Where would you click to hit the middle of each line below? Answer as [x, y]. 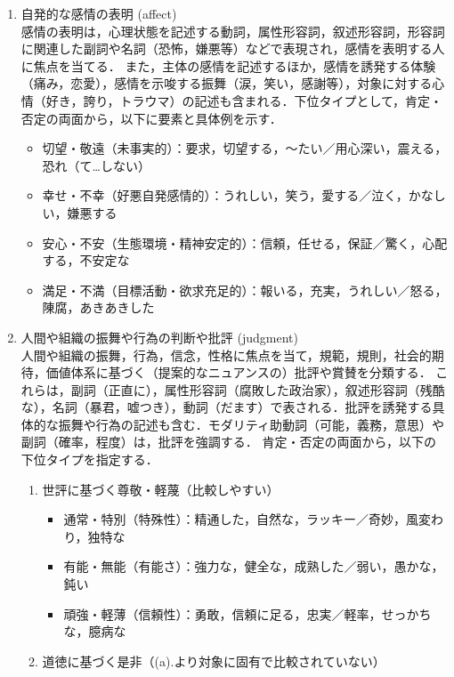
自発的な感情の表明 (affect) [99, 13]
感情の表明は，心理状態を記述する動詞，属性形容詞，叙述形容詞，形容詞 [233, 31]
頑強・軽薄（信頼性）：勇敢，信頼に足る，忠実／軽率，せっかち [247, 613]
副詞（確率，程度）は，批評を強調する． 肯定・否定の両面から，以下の [229, 442]
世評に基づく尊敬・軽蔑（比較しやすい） [161, 489]
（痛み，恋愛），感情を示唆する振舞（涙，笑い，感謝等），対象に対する [227, 83]
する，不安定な [86, 260]
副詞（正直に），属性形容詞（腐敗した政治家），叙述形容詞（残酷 [258, 389]
